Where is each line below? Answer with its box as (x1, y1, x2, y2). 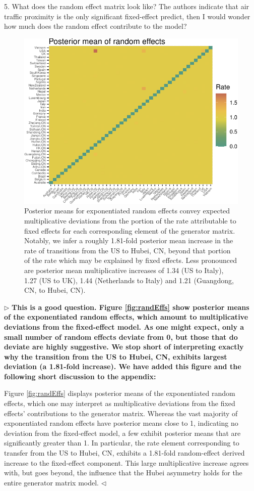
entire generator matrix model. (4, 477, 99, 487)
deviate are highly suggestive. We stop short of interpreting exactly (4, 341, 244, 352)
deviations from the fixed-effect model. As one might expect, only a (4, 321, 244, 332)
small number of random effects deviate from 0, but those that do (4, 331, 238, 342)
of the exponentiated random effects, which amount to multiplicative (4, 311, 248, 322)
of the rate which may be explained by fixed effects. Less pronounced (24, 255, 237, 265)
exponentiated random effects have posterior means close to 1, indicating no (4, 418, 238, 428)
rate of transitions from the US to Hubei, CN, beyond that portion (24, 245, 231, 255)
